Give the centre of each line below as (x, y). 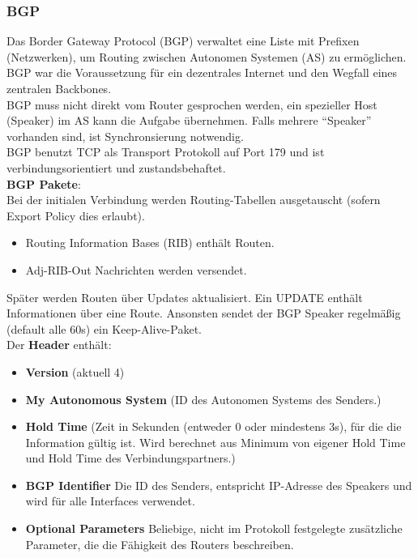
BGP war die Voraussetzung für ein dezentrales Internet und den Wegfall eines (202, 72)
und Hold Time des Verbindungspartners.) (130, 458)
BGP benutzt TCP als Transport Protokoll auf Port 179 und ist (166, 152)
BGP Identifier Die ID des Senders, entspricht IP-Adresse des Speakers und (219, 485)
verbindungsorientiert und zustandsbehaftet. (116, 167)
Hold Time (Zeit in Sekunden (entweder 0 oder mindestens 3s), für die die (213, 426)
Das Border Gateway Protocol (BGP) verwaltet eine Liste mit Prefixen (183, 41)
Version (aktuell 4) (75, 371)
